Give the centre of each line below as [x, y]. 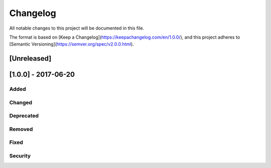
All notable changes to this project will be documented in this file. [77, 28]
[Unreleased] [30, 58]
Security [20, 155]
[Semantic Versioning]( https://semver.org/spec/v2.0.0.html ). [72, 44]
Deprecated [24, 116]
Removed [21, 129]
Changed [21, 102]
